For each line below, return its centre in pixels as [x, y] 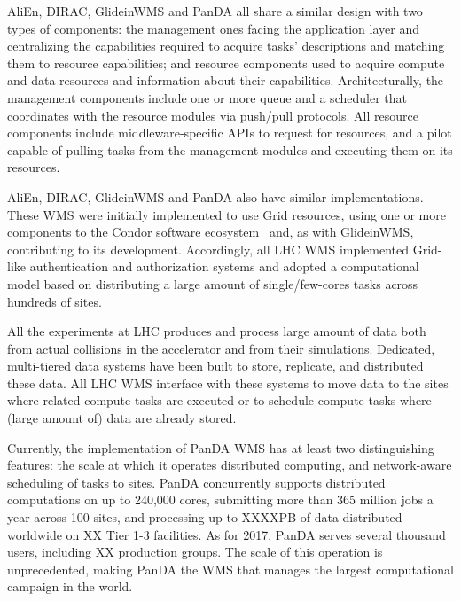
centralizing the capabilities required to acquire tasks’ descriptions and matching [226, 46]
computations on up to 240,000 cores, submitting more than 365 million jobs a [220, 500]
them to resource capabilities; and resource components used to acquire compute [226, 62]
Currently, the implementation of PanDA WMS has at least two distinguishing [221, 447]
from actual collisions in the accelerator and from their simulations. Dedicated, [221, 348]
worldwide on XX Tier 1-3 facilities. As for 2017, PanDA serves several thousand [227, 534]
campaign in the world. [70, 586]
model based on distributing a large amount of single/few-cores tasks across [213, 283]
